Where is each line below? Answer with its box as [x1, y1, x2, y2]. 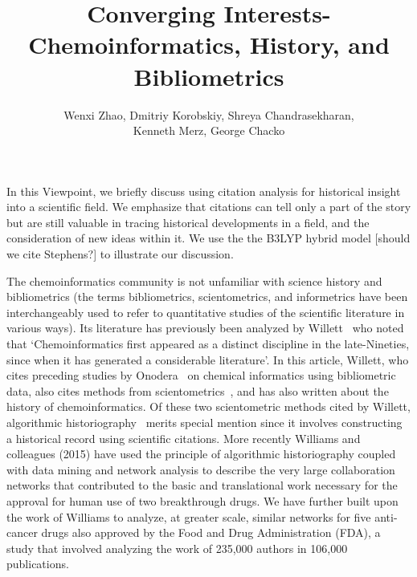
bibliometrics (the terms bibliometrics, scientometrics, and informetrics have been [6, 288, 408, 305]
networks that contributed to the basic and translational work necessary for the [6, 477, 398, 494]
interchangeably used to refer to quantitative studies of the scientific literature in [6, 303, 405, 320]
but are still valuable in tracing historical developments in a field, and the [6, 213, 370, 230]
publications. [6, 555, 69, 572]
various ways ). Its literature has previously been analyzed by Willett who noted [6, 319, 404, 336]
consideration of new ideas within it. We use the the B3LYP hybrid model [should [6, 230, 411, 246]
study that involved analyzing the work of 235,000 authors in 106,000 [6, 539, 348, 556]
